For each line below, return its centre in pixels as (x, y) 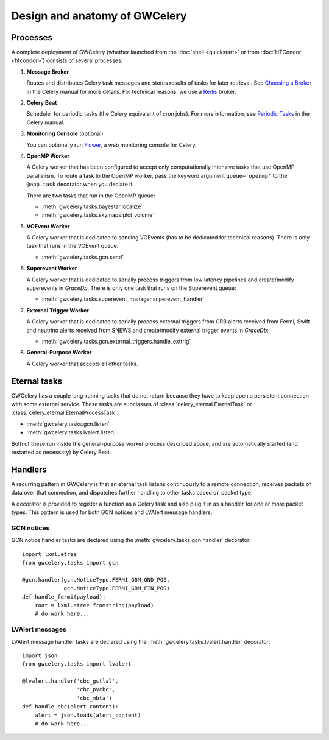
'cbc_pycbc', (96, 689)
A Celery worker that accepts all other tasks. (82, 364)
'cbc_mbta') (94, 698)
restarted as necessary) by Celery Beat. (61, 452)
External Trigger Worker (58, 310)
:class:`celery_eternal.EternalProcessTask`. (65, 413)
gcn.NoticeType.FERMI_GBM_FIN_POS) (117, 588)
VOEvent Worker (48, 226)
